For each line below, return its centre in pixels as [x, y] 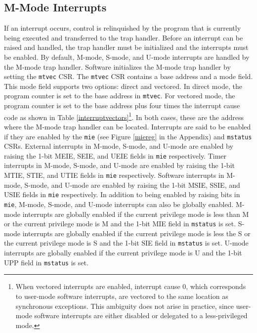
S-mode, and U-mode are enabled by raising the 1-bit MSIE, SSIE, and [132, 185]
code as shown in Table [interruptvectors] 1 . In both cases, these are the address [124, 116]
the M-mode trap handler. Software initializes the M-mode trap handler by [117, 66]
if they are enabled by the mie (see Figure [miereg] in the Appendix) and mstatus [128, 136]
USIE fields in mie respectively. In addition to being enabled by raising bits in [122, 194]
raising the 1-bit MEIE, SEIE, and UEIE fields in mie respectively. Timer [115, 155]
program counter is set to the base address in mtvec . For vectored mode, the [120, 96]
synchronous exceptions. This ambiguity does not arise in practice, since [125, 306]
